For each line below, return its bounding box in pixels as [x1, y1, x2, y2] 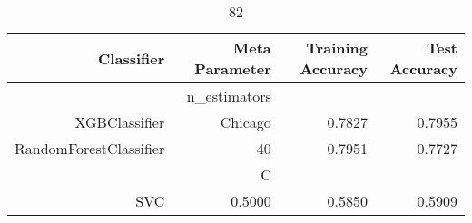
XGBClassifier [74, 111, 165, 132]
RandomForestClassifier [15, 138, 165, 159]
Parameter [194, 58, 271, 79]
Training [306, 37, 368, 58]
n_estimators [186, 85, 271, 106]
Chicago [220, 111, 271, 132]
